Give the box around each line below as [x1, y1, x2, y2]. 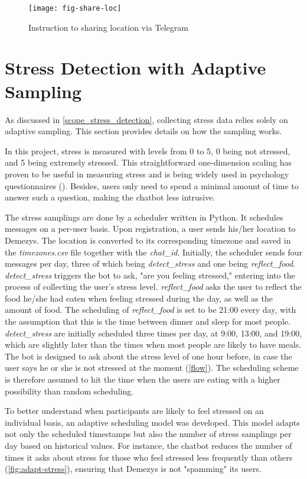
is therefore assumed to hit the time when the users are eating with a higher [5, 373, 280, 386]
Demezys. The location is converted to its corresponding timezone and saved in [5, 234, 291, 246]
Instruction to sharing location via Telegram [28, 21, 188, 33]
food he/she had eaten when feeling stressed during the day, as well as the [5, 292, 273, 304]
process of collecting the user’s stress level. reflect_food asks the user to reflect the [5, 280, 302, 293]
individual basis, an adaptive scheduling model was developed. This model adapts [5, 416, 300, 428]
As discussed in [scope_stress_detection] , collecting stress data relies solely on [5, 113, 288, 125]
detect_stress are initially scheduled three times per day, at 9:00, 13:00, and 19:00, [5, 326, 302, 339]
